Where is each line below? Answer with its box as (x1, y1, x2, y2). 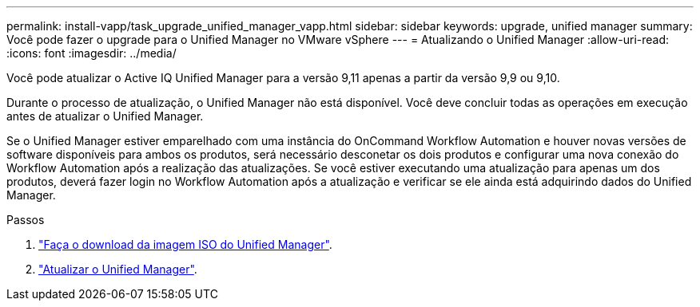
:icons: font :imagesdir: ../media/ (6, 46, 177, 60)
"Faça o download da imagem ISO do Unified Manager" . (38, 238, 332, 251)
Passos (6, 213, 45, 226)
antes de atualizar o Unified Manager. (6, 109, 204, 123)
